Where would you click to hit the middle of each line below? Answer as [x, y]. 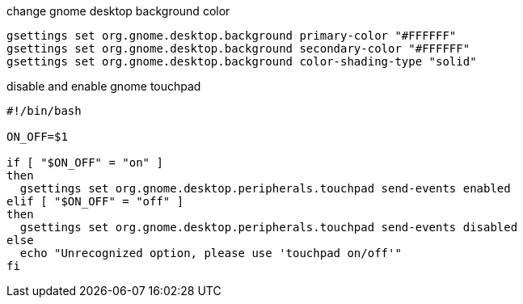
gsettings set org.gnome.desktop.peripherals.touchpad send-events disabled [269, 227]
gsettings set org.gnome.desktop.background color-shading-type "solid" [242, 61]
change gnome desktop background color [118, 11]
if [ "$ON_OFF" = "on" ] [85, 163]
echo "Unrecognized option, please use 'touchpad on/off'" [211, 253]
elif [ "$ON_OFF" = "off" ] [95, 201]
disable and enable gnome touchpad [104, 86]
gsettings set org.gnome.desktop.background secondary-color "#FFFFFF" [238, 49]
